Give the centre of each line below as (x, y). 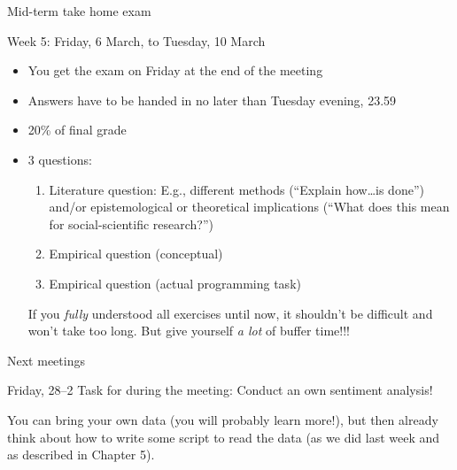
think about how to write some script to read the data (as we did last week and (224, 437)
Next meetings (46, 360)
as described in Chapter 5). (81, 455)
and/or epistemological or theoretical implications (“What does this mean (249, 207)
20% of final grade (77, 130)
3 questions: (60, 159)
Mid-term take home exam (79, 11)
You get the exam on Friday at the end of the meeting (175, 70)
